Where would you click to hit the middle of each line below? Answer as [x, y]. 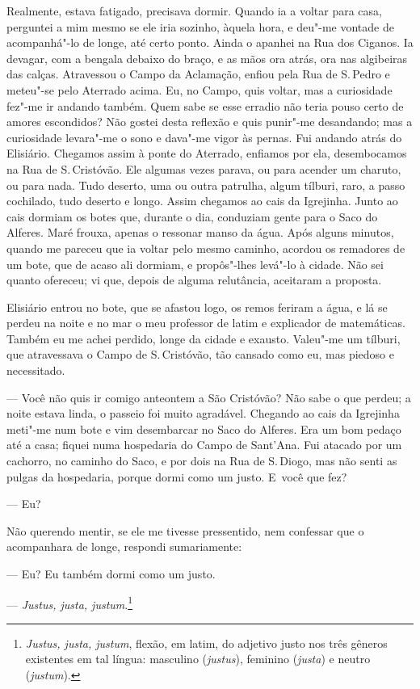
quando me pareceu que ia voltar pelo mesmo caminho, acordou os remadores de [206, 248]
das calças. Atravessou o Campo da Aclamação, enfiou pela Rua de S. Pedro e [198, 74]
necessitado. [36, 370]
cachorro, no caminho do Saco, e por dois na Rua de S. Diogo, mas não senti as [202, 461]
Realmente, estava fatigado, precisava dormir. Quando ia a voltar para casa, [194, 11]
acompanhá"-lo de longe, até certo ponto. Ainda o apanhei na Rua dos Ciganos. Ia [210, 42]
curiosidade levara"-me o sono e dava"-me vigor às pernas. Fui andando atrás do [204, 137]
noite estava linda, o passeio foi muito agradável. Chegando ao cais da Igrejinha [203, 413]
